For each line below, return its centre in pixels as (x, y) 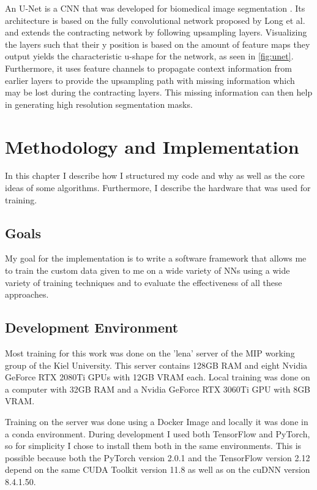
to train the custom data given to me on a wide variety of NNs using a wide (147, 270)
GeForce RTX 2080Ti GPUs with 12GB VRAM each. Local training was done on (158, 377)
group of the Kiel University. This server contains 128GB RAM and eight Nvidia (156, 365)
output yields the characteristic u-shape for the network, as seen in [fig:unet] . (149, 56)
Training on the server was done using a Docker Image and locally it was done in (157, 421)
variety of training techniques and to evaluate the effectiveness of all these (144, 282)
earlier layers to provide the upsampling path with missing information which (150, 80)
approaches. (27, 294)
